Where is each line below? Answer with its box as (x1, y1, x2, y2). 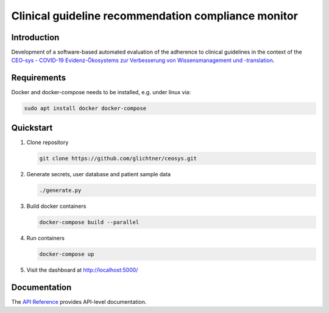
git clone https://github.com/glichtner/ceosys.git (39, 155, 197, 162)
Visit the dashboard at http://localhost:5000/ (26, 266, 138, 273)
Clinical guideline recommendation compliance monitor (11, 9, 299, 22)
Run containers (26, 234, 65, 241)
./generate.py (39, 187, 82, 194)
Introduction (11, 32, 60, 43)
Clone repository (26, 139, 69, 146)
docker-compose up (39, 250, 94, 258)
